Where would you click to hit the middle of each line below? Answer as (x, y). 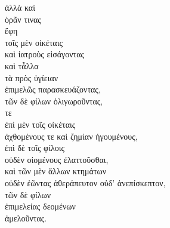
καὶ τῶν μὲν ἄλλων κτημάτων (56, 171)
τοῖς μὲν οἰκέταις (34, 42)
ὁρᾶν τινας (23, 19)
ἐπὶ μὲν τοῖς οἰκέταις (40, 124)
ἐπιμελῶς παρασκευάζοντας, (53, 89)
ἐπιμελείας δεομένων (40, 206)
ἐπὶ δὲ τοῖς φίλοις (35, 148)
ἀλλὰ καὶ (20, 7)
